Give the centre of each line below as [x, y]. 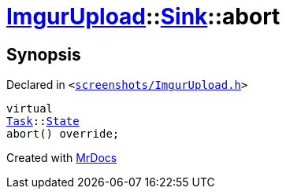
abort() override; [63, 134]
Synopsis [44, 54]
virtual [30, 109]
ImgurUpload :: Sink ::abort [143, 17]
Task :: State [43, 121]
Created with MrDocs [62, 158]
